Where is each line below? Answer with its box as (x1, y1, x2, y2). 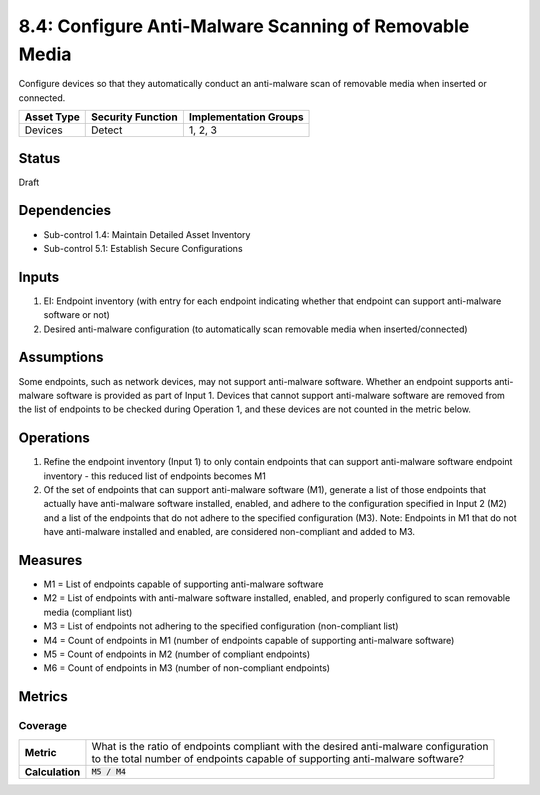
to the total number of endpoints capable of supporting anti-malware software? (91, 751, 465, 765)
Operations (18, 430, 90, 447)
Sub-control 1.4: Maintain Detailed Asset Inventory (43, 228, 251, 240)
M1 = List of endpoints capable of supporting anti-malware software (43, 578, 324, 590)
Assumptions (18, 349, 104, 366)
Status (18, 150, 61, 167)
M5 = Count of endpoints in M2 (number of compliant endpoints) (43, 648, 311, 660)
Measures (18, 551, 83, 569)
